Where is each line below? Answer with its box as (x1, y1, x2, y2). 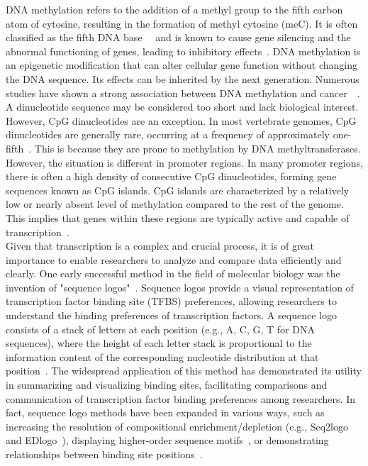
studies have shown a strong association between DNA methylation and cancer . (6, 85, 360, 100)
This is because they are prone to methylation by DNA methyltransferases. (34, 140, 361, 155)
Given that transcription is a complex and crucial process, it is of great (6, 238, 315, 253)
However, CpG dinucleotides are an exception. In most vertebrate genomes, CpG (6, 113, 357, 128)
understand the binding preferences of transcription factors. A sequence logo (6, 308, 337, 323)
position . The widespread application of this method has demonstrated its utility (6, 363, 362, 378)
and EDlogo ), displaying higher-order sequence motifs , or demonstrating (6, 433, 329, 448)
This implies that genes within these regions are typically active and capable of (6, 210, 350, 225)
